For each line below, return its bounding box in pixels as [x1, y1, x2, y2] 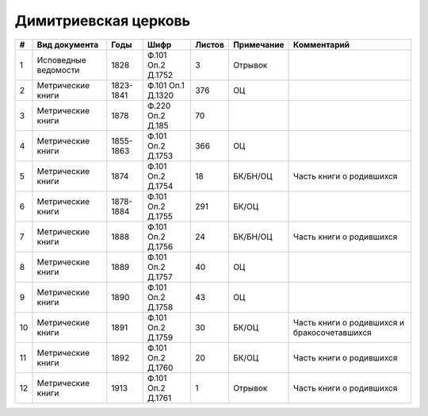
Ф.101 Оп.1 [147, 79, 185, 91]
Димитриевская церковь [14, 12, 190, 29]
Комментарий [293, 39, 350, 50]
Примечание [232, 39, 285, 50]
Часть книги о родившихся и [293, 317, 404, 328]
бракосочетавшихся [293, 326, 372, 337]
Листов [195, 39, 225, 50]
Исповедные [36, 54, 86, 65]
